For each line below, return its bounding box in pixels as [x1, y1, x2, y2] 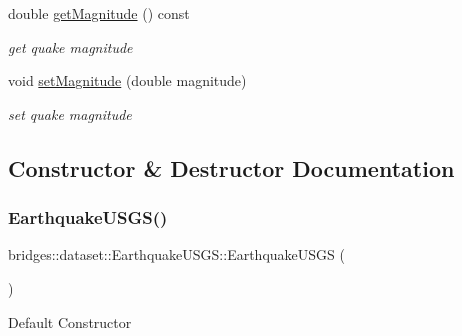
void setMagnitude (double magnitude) [8, 70, 247, 91]
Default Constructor [8, 311, 132, 332]
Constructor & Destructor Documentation [8, 152, 455, 183]
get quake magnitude [8, 36, 133, 57]
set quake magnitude [8, 103, 132, 124]
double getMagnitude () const [8, 3, 190, 23]
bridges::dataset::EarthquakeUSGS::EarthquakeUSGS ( [8, 244, 345, 265]
